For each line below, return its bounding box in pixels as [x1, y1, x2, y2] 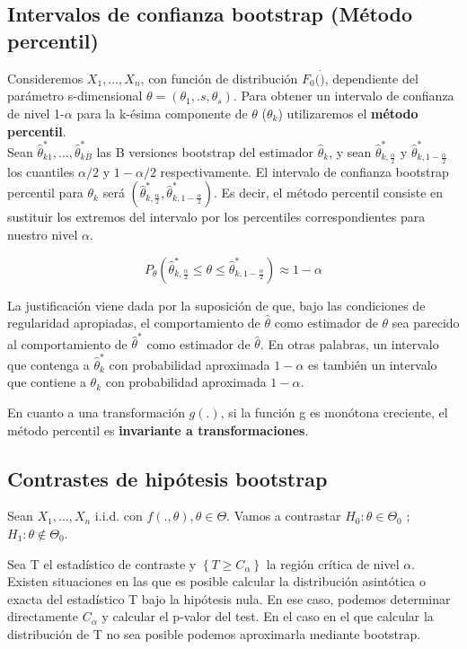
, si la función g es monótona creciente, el [220, 402, 448, 421]
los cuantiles [7, 162, 75, 180]
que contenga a [7, 355, 90, 373]
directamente [7, 607, 78, 626]
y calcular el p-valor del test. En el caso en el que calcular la [101, 607, 434, 626]
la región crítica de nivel [266, 554, 400, 573]
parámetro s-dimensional [7, 86, 143, 105]
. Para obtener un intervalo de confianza [233, 86, 454, 105]
